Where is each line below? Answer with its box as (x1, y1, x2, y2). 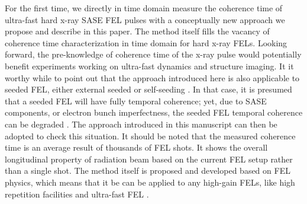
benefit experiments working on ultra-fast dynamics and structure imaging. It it (5, 59, 294, 72)
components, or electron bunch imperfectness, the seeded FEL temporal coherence (5, 106, 303, 119)
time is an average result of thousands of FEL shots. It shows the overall (5, 141, 268, 154)
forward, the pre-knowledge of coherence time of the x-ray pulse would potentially (5, 48, 302, 60)
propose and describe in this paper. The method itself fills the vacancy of (5, 25, 270, 37)
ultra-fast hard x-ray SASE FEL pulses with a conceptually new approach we (5, 13, 285, 26)
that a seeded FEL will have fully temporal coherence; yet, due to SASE (5, 94, 267, 107)
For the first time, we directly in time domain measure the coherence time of (5, 2, 283, 14)
